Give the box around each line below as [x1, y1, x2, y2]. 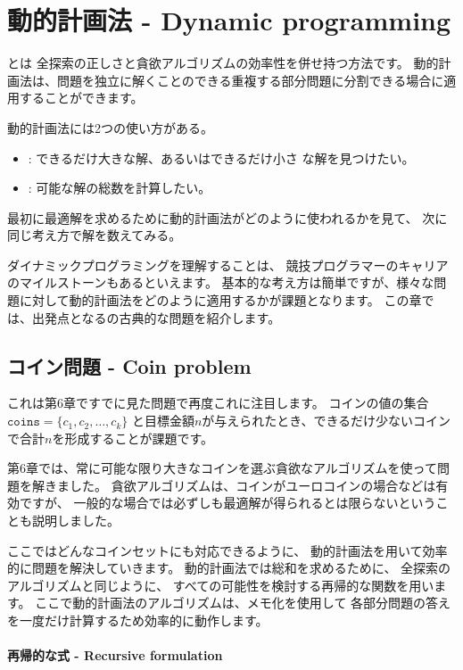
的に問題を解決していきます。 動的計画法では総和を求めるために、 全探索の [7, 558, 451, 577]
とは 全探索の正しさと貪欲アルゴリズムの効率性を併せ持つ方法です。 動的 [7, 54, 439, 72]
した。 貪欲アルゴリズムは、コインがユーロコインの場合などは [69, 476, 436, 494]
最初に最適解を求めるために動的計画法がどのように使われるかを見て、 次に [7, 208, 448, 227]
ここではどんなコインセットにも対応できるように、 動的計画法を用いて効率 [7, 541, 448, 559]
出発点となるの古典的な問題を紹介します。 [31, 308, 281, 327]
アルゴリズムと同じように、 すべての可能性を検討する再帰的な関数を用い [7, 575, 434, 594]
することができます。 [19, 88, 144, 107]
